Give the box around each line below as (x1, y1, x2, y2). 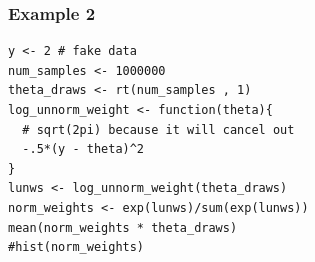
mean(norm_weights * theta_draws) (8, 220, 238, 235)
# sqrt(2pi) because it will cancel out (22, 122, 295, 137)
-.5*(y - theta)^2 (22, 142, 145, 157)
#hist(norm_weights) (8, 240, 145, 255)
